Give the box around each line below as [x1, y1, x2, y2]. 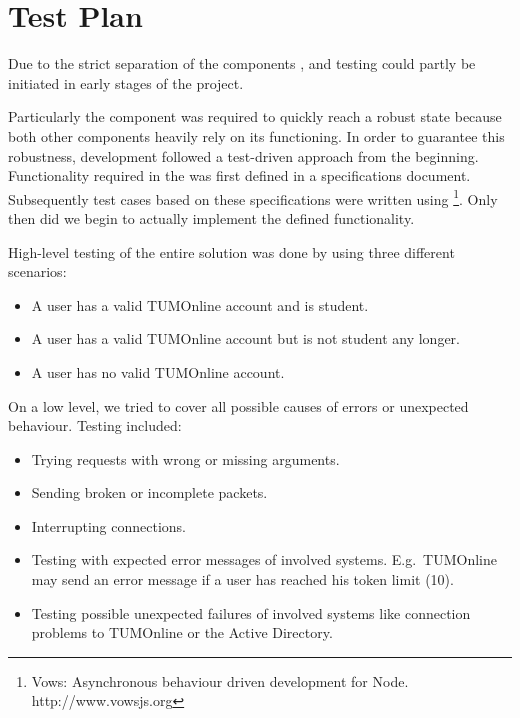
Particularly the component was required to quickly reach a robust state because [8, 106, 502, 127]
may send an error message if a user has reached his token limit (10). [31, 569, 454, 590]
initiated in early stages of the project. [8, 72, 244, 93]
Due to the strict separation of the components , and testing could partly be [8, 53, 476, 74]
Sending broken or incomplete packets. [31, 482, 268, 503]
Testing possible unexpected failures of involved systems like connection [31, 602, 471, 623]
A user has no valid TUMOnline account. [31, 361, 285, 382]
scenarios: [8, 261, 67, 282]
